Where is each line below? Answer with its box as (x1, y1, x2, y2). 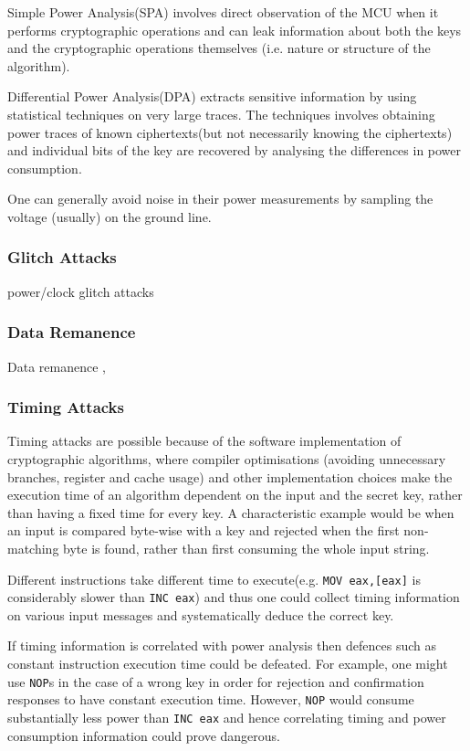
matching (7, 538, 59, 557)
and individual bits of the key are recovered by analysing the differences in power (7, 141, 462, 160)
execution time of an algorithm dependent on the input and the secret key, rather (7, 485, 463, 504)
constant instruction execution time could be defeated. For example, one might (7, 654, 448, 673)
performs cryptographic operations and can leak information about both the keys (7, 20, 462, 39)
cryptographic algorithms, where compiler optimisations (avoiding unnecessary (7, 449, 446, 468)
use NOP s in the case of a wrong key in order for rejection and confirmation (7, 672, 424, 691)
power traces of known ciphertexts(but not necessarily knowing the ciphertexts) (7, 122, 453, 142)
